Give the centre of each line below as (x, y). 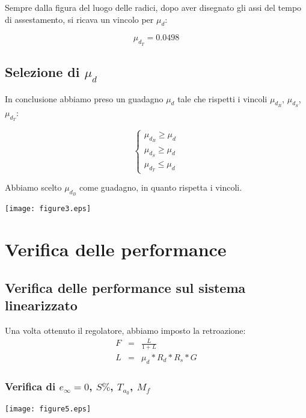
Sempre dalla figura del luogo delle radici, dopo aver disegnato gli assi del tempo (153, 7)
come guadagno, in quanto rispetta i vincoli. (161, 187)
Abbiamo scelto (33, 187)
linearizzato (41, 305)
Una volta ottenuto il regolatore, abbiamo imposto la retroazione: (125, 330)
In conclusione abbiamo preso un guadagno (84, 98)
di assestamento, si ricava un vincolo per (79, 19)
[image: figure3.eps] (48, 209)
